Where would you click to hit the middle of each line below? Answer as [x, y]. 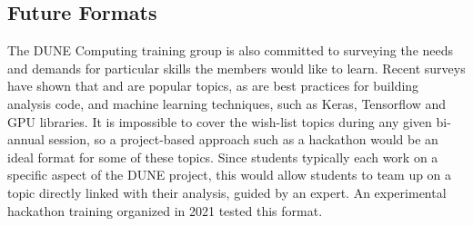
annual [26, 139]
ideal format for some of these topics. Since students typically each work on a [223, 157]
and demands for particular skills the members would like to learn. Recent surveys [236, 68]
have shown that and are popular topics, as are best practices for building [213, 86]
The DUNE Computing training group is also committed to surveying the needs [231, 50]
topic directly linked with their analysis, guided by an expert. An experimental [227, 192]
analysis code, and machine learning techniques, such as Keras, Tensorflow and [227, 103]
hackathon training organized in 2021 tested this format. [165, 210]
